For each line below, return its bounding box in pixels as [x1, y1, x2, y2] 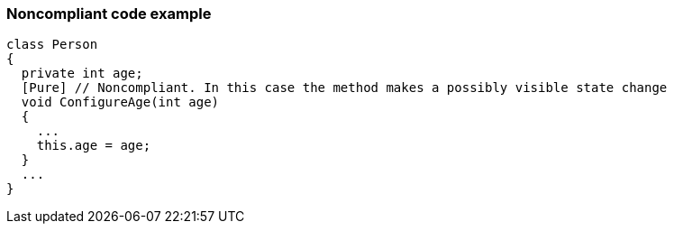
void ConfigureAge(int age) [21, 95, 220, 110]
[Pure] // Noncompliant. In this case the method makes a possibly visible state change [21, 80, 668, 96]
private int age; [21, 66, 143, 81]
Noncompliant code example [6, 5, 212, 23]
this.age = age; [36, 138, 151, 153]
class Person [6, 37, 98, 52]
